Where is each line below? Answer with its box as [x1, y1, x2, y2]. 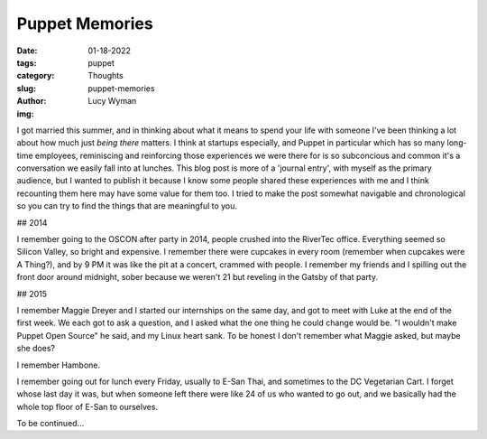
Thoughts [87, 70, 124, 81]
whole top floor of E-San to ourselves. [16, 401, 158, 412]
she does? [16, 343, 56, 354]
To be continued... [16, 418, 85, 429]
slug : [16, 82, 36, 94]
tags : [16, 57, 37, 68]
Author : [16, 96, 47, 107]
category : [16, 70, 55, 81]
